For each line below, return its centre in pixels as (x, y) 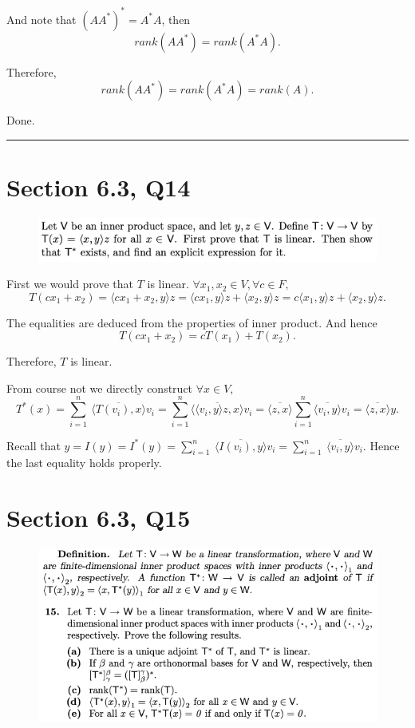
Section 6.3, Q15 (99, 518)
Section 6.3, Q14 (99, 186)
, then (176, 19)
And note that (41, 19)
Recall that (34, 445)
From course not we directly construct (100, 388)
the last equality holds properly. (84, 463)
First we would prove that (70, 284)
